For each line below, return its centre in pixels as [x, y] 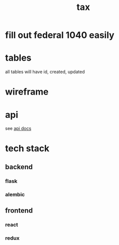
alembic [15, 194]
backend [19, 167]
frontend [19, 211]
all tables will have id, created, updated [45, 72]
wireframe [27, 92]
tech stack [27, 149]
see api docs [18, 128]
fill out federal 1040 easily [60, 35]
